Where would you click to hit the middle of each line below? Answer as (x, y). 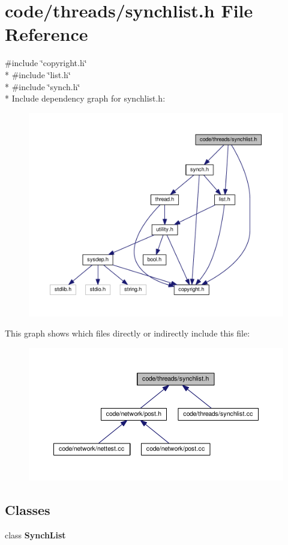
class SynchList (35, 534)
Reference (46, 34)
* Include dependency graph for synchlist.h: (85, 98)
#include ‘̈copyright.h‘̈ (46, 63)
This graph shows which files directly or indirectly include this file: (127, 333)
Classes (28, 510)
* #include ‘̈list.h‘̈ (38, 74)
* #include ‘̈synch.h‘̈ (43, 86)
